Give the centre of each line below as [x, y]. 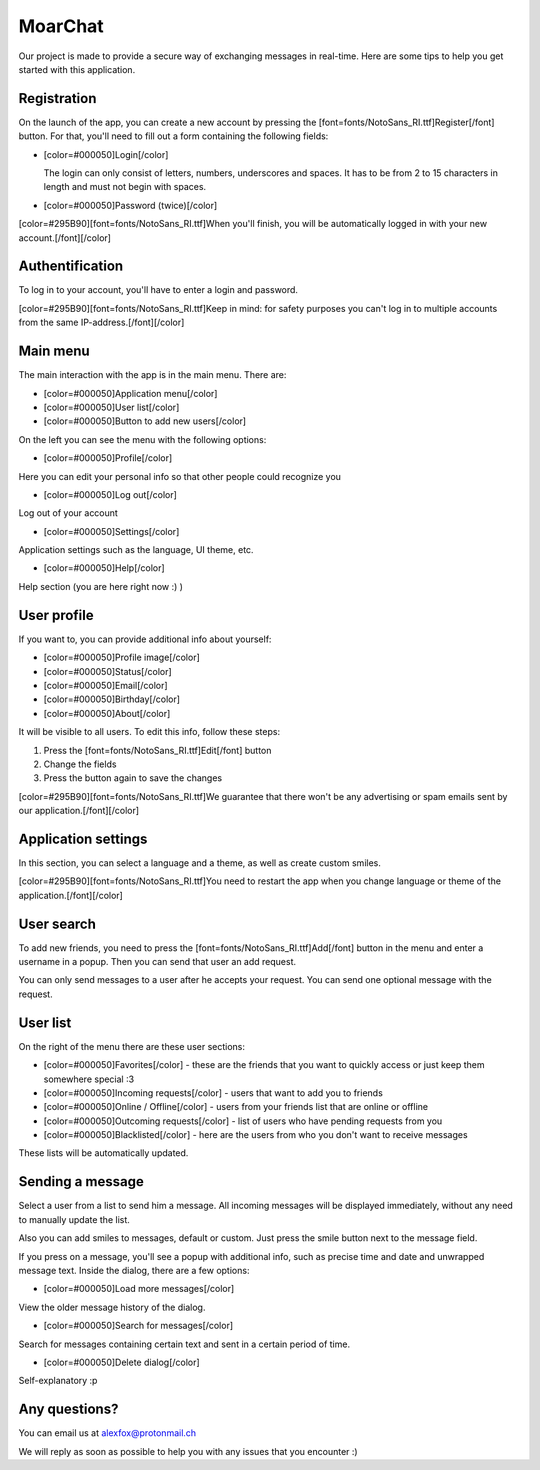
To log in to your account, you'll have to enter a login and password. [158, 290]
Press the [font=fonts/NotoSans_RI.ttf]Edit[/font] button [157, 750]
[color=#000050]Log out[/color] [110, 494]
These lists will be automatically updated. [103, 1153]
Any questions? [68, 1409]
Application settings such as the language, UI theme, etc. [136, 550]
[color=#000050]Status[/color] [107, 671]
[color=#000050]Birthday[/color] [111, 699]
